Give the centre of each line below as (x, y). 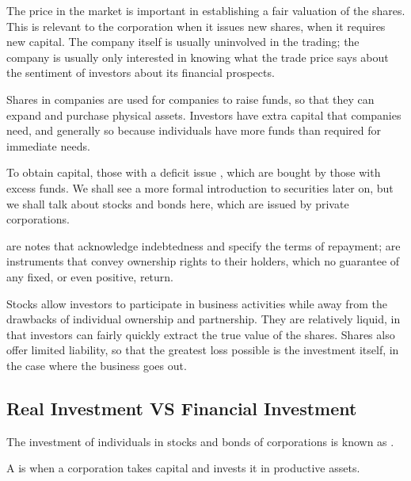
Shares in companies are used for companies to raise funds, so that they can (190, 99)
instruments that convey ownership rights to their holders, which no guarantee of (203, 261)
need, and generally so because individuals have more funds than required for (194, 130)
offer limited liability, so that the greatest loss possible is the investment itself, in (203, 350)
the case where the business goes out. (97, 365)
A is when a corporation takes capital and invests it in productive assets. (183, 468)
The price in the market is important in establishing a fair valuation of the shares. (206, 10)
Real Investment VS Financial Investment (182, 408)
